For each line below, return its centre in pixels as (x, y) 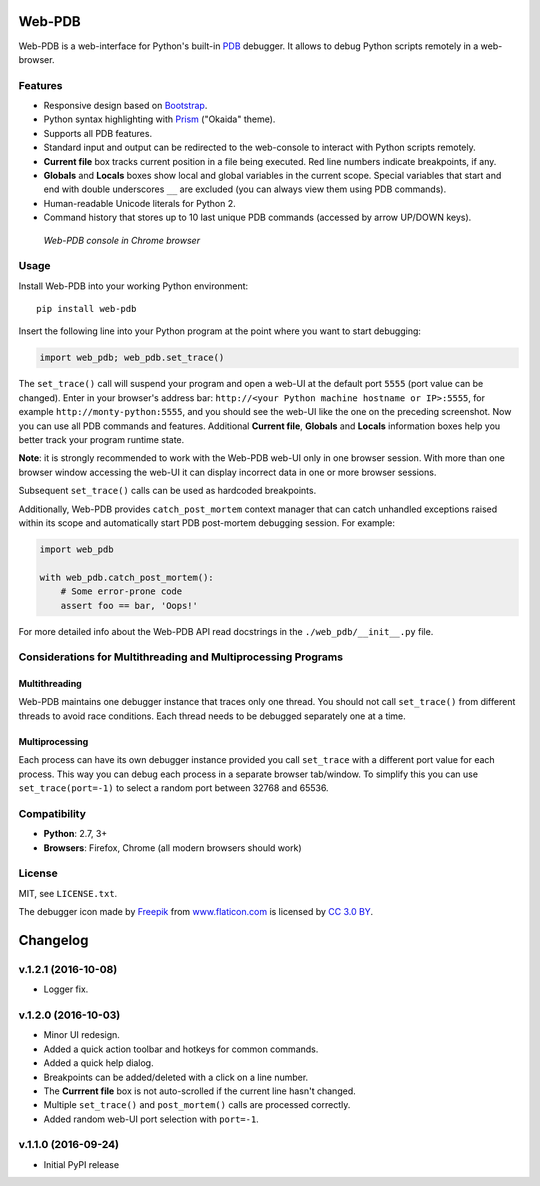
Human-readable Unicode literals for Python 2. (140, 203)
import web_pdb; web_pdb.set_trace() (132, 358)
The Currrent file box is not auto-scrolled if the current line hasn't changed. (199, 1091)
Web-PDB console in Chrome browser (121, 240)
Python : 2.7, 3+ (75, 834)
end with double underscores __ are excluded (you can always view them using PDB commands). (245, 189)
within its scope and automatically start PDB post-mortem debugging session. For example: (206, 522)
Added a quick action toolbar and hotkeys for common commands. (181, 1049)
